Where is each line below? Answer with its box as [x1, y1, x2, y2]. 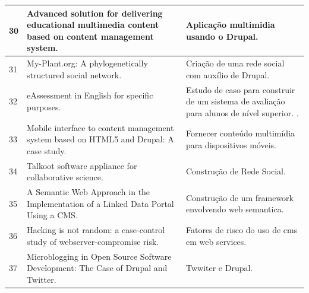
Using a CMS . [27, 209, 78, 221]
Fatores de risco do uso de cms [185, 224, 298, 236]
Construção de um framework [185, 191, 294, 203]
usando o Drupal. [185, 30, 258, 42]
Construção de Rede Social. [185, 165, 286, 177]
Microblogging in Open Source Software [27, 250, 172, 262]
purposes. [27, 100, 61, 113]
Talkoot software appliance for [27, 159, 137, 171]
